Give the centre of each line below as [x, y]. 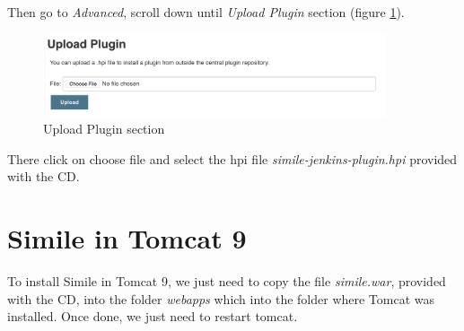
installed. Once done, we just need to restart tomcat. [153, 316]
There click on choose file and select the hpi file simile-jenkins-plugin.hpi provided [232, 158]
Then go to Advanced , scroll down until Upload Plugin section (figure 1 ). [206, 12]
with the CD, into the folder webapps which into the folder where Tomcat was [221, 298]
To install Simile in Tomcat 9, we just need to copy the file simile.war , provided [227, 281]
